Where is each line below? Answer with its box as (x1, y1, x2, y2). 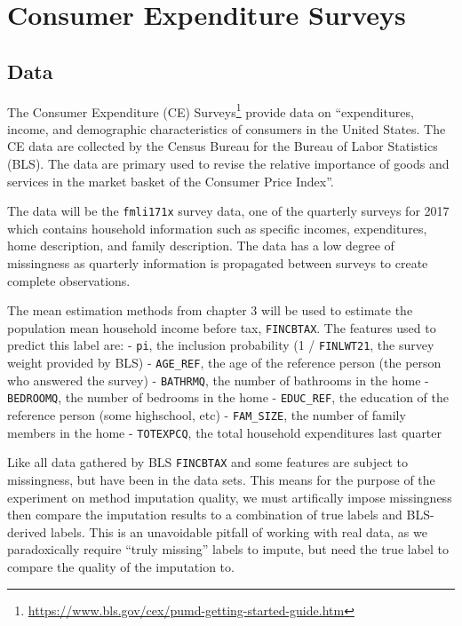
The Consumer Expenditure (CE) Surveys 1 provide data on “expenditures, (7, 99, 414, 121)
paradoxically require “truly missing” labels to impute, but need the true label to (7, 540, 450, 559)
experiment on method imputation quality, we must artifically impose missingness (7, 487, 452, 506)
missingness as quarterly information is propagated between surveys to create (7, 254, 428, 273)
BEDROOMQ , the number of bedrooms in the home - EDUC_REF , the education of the (7, 388, 449, 407)
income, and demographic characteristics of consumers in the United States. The (7, 119, 446, 138)
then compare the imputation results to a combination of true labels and (7, 505, 402, 524)
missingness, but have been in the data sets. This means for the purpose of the (7, 471, 435, 489)
